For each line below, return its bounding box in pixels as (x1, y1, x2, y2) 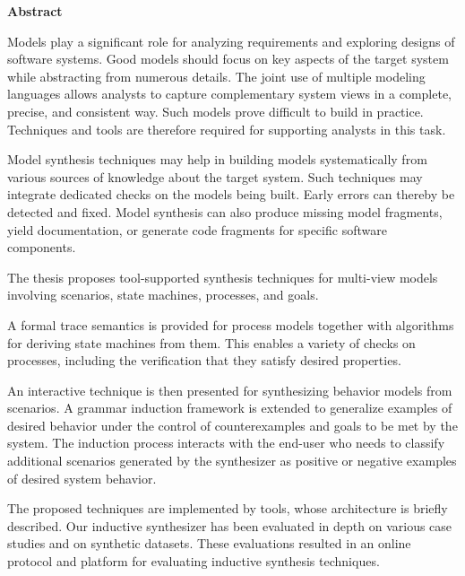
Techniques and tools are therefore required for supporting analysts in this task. (7, 119, 446, 138)
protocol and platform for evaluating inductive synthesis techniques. (7, 552, 380, 571)
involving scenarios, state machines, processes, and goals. (7, 285, 319, 304)
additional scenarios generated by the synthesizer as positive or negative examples (7, 451, 457, 470)
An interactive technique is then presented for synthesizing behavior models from (7, 380, 452, 399)
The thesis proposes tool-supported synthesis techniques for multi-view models (7, 267, 438, 286)
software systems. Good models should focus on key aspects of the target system (7, 49, 449, 68)
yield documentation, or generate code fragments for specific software (7, 220, 387, 239)
